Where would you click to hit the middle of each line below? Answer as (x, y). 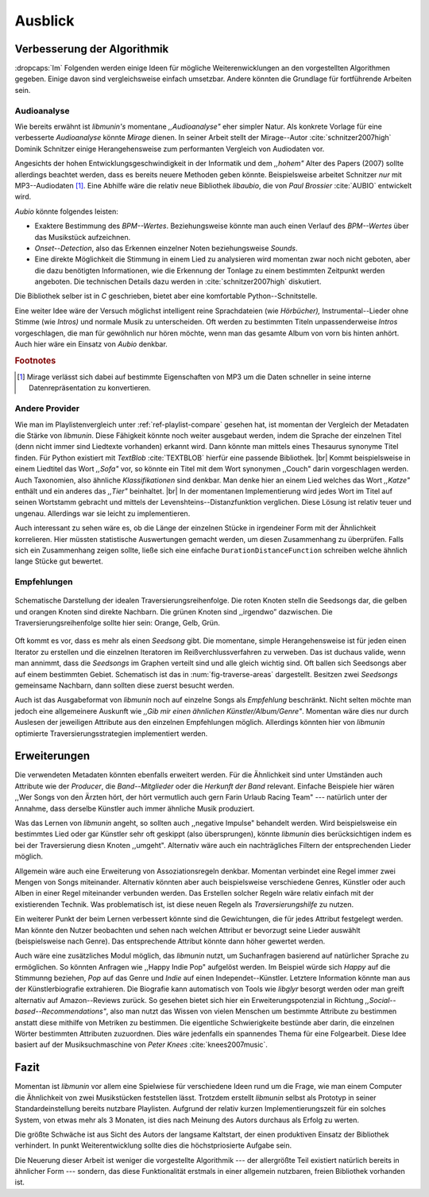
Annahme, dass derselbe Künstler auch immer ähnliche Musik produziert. (135, 808)
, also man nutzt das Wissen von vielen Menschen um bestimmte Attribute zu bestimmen (251, 1011)
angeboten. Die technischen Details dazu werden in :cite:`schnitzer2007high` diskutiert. (178, 281)
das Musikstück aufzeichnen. (83, 237)
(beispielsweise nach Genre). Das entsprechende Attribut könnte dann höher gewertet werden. (170, 941)
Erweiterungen (52, 756)
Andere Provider (47, 409)
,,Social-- (381, 1000)
